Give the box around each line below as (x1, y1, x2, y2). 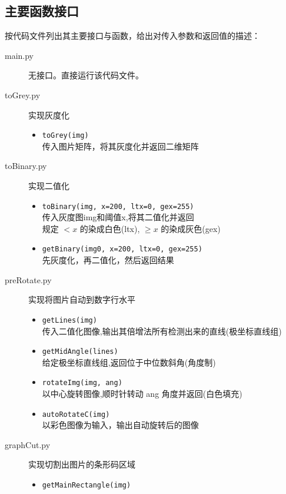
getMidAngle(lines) (42, 347, 118, 356)
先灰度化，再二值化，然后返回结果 (42, 254, 174, 266)
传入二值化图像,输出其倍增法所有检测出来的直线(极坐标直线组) (42, 324, 282, 337)
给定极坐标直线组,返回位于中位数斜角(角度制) (42, 356, 216, 368)
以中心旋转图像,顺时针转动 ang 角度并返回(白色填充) (42, 387, 242, 400)
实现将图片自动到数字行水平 (28, 293, 135, 306)
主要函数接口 (5, 2, 79, 20)
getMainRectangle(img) (42, 481, 131, 490)
